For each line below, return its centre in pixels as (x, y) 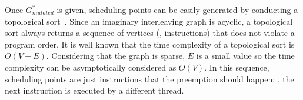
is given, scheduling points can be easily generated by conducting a (177, 9)
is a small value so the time (245, 56)
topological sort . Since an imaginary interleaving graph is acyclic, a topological (149, 21)
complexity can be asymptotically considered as (91, 67)
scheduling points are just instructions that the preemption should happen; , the (149, 79)
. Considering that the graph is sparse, (116, 56)
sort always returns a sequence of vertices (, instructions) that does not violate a (150, 33)
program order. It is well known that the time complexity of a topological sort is (150, 44)
